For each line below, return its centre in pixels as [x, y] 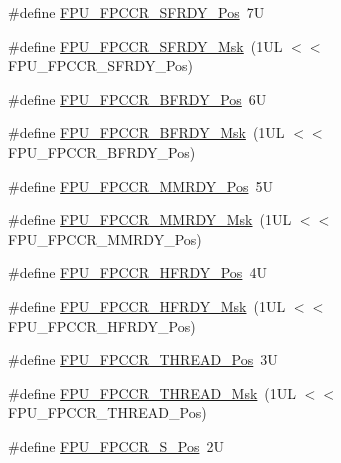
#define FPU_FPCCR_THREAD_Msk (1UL [152, 392]
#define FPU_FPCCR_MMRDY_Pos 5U [140, 185]
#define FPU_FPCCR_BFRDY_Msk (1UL [146, 132]
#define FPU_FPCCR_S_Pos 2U [116, 445]
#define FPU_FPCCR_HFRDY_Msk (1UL [147, 305]
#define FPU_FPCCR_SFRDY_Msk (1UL [145, 45]
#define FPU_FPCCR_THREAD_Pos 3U [143, 359]
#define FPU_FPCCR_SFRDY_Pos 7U [136, 12]
